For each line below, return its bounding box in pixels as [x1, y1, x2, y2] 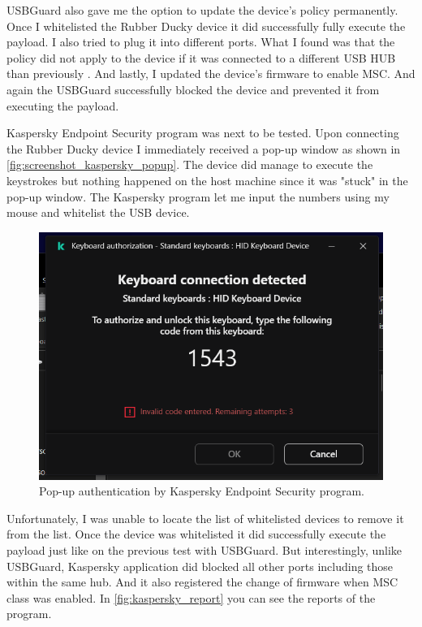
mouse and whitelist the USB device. [6, 204, 190, 221]
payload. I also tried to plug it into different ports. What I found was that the [6, 33, 395, 50]
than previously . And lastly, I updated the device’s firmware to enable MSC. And [6, 65, 416, 82]
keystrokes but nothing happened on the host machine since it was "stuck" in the [6, 171, 408, 188]
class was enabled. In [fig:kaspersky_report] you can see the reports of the [6, 589, 376, 606]
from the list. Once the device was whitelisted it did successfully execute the [6, 525, 386, 543]
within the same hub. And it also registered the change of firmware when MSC [6, 573, 398, 590]
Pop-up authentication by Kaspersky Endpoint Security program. [39, 482, 364, 499]
